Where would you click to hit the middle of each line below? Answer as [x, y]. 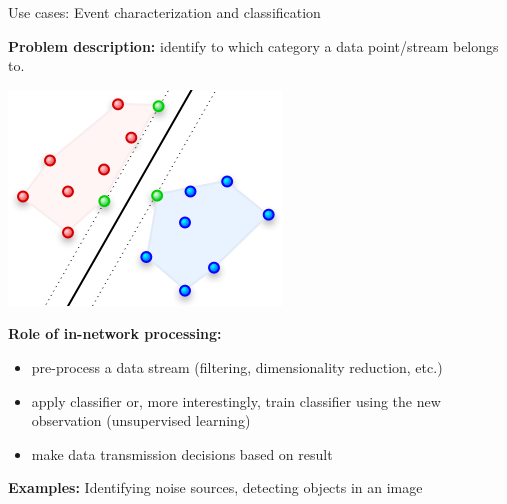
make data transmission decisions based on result [182, 453]
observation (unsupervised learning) [141, 420]
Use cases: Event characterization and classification [164, 12]
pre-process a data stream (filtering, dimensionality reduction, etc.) [237, 366]
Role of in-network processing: [115, 333]
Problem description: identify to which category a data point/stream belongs [253, 45]
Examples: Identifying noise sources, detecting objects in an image [215, 487]
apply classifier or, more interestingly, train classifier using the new [236, 400]
